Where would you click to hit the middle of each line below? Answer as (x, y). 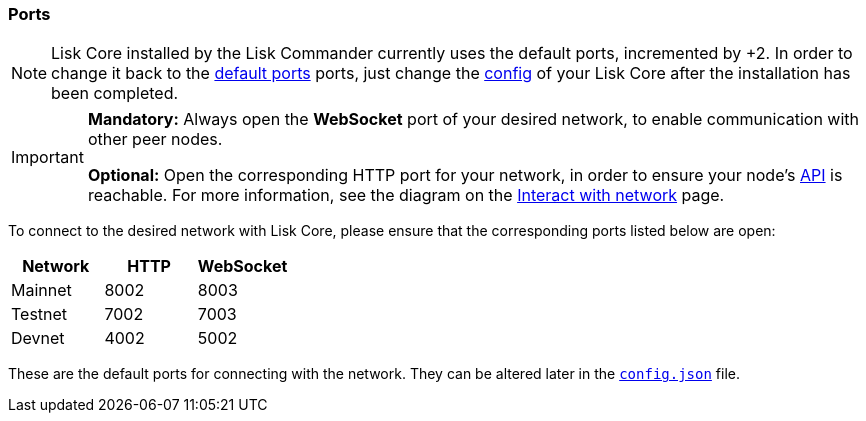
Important (47, 157)
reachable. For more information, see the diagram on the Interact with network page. (406, 195)
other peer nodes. (155, 139)
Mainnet (41, 290)
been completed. (115, 93)
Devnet (38, 338)
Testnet (39, 314)
